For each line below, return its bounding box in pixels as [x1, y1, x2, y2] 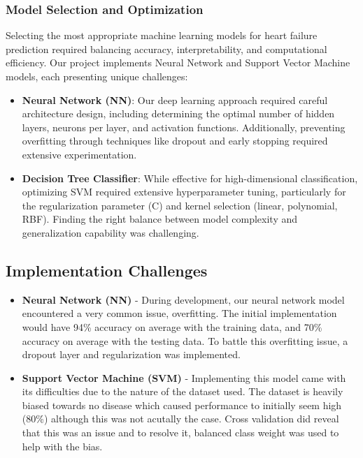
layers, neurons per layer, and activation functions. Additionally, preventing [22, 119, 346, 134]
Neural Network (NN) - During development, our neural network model [22, 292, 345, 306]
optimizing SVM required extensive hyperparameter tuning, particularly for [22, 184, 346, 199]
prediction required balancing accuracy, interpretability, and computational [6, 41, 327, 56]
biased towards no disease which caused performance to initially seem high [22, 397, 342, 412]
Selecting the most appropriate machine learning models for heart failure [6, 28, 318, 43]
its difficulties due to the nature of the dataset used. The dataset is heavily [22, 384, 343, 399]
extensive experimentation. [22, 147, 137, 161]
